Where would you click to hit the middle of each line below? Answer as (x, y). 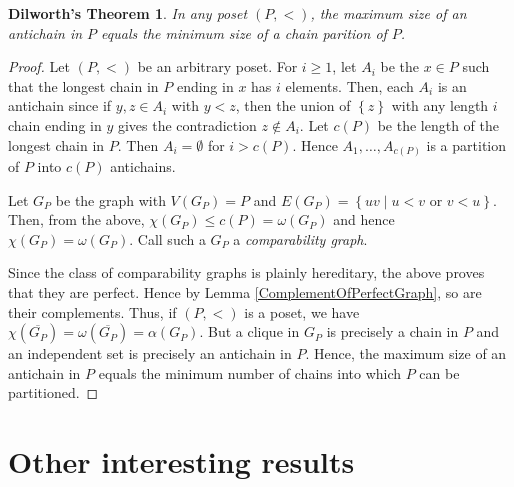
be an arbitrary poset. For (217, 66)
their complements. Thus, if (92, 311)
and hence (364, 219)
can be (439, 372)
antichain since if (60, 105)
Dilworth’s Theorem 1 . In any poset (128, 13)
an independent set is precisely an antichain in (150, 353)
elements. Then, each (349, 85)
